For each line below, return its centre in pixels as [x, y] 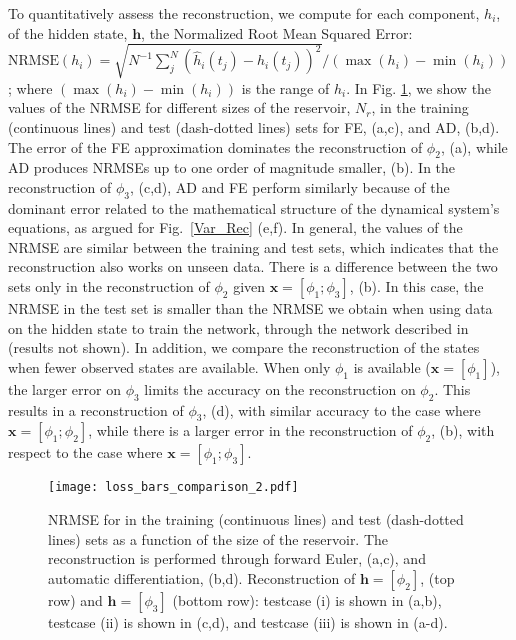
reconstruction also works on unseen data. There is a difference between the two [253, 266]
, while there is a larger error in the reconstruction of [250, 430]
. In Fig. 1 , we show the [419, 87]
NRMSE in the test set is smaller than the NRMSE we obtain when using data [250, 308]
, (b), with [463, 430]
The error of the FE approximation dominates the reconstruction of [215, 146]
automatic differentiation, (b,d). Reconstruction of [202, 577]
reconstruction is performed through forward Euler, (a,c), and [237, 558]
